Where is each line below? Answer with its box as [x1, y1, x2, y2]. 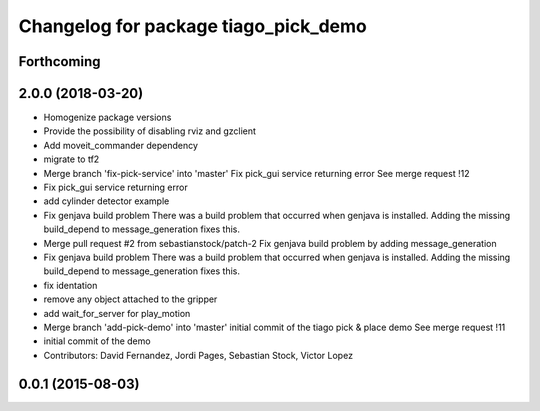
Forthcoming [18, 53, 101, 70]
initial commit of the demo [43, 335, 151, 347]
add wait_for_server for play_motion [43, 307, 191, 319]
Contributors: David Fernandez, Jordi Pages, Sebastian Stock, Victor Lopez [43, 349, 354, 361]
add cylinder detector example [43, 195, 170, 207]
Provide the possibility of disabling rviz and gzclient [43, 125, 257, 137]
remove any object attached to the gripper [43, 293, 218, 305]
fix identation [43, 279, 98, 291]
